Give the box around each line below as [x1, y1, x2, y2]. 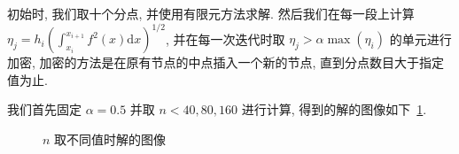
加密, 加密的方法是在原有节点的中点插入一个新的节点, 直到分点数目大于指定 [7, 53, 445, 72]
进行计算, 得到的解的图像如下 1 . [241, 100, 427, 119]
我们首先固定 [7, 100, 82, 119]
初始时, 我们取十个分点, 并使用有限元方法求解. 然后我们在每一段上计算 [7, 4, 415, 22]
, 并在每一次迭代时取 [165, 29, 285, 48]
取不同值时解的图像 [54, 129, 167, 148]
